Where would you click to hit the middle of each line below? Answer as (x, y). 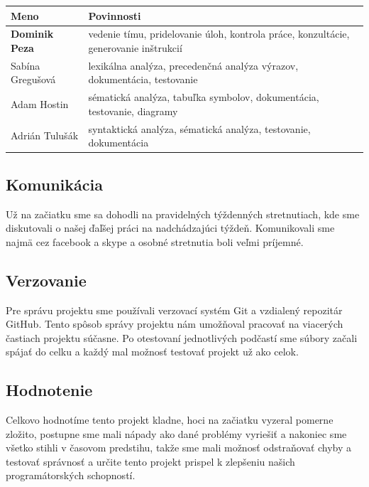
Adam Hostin (40, 104)
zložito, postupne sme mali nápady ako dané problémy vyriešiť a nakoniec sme (176, 433)
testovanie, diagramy (133, 111)
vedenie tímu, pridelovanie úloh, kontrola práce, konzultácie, (219, 34)
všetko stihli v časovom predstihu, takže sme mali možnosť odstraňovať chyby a (179, 448)
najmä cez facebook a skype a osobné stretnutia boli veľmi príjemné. (155, 241)
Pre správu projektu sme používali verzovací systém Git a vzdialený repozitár (174, 310)
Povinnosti (115, 15)
